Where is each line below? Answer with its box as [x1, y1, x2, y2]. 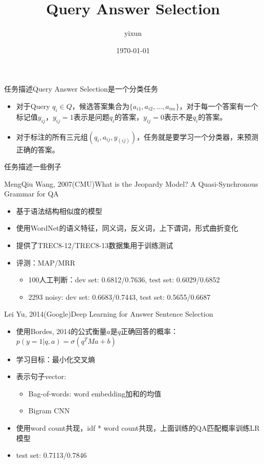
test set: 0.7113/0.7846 [16, 450, 87, 460]
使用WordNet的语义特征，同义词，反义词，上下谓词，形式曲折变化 [16, 223, 238, 233]
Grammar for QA [4, 188, 59, 199]
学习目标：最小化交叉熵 [16, 353, 95, 364]
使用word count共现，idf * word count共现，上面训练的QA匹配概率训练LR [16, 423, 260, 433]
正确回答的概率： [120, 326, 178, 337]
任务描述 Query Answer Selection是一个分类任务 [4, 83, 158, 94]
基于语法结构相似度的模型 [16, 205, 102, 216]
